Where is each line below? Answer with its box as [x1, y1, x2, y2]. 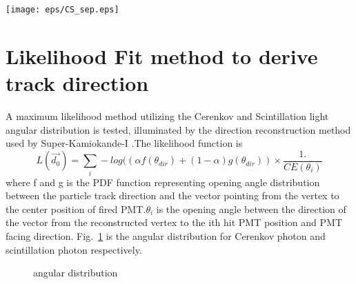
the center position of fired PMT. [6, 201, 146, 216]
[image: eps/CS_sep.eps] [6, 5, 119, 14]
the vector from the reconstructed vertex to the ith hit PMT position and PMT [6, 215, 343, 230]
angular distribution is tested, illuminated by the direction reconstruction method [6, 122, 351, 136]
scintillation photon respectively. [6, 242, 142, 256]
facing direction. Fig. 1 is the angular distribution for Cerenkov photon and [6, 228, 326, 243]
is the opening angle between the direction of [156, 201, 346, 216]
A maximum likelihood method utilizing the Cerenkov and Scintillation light [6, 108, 329, 123]
